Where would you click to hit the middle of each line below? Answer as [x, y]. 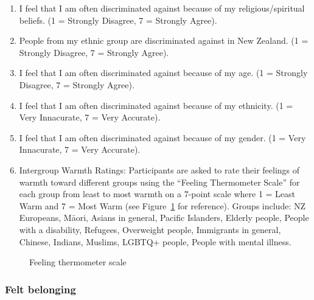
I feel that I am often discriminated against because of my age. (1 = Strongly [163, 73]
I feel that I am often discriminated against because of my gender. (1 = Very [162, 137]
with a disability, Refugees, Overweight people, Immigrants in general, [150, 229]
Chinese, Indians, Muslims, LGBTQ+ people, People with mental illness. [155, 241]
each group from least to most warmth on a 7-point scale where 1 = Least [157, 194]
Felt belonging [40, 289]
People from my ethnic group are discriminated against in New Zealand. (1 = [164, 40]
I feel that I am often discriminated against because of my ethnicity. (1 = [156, 105]
